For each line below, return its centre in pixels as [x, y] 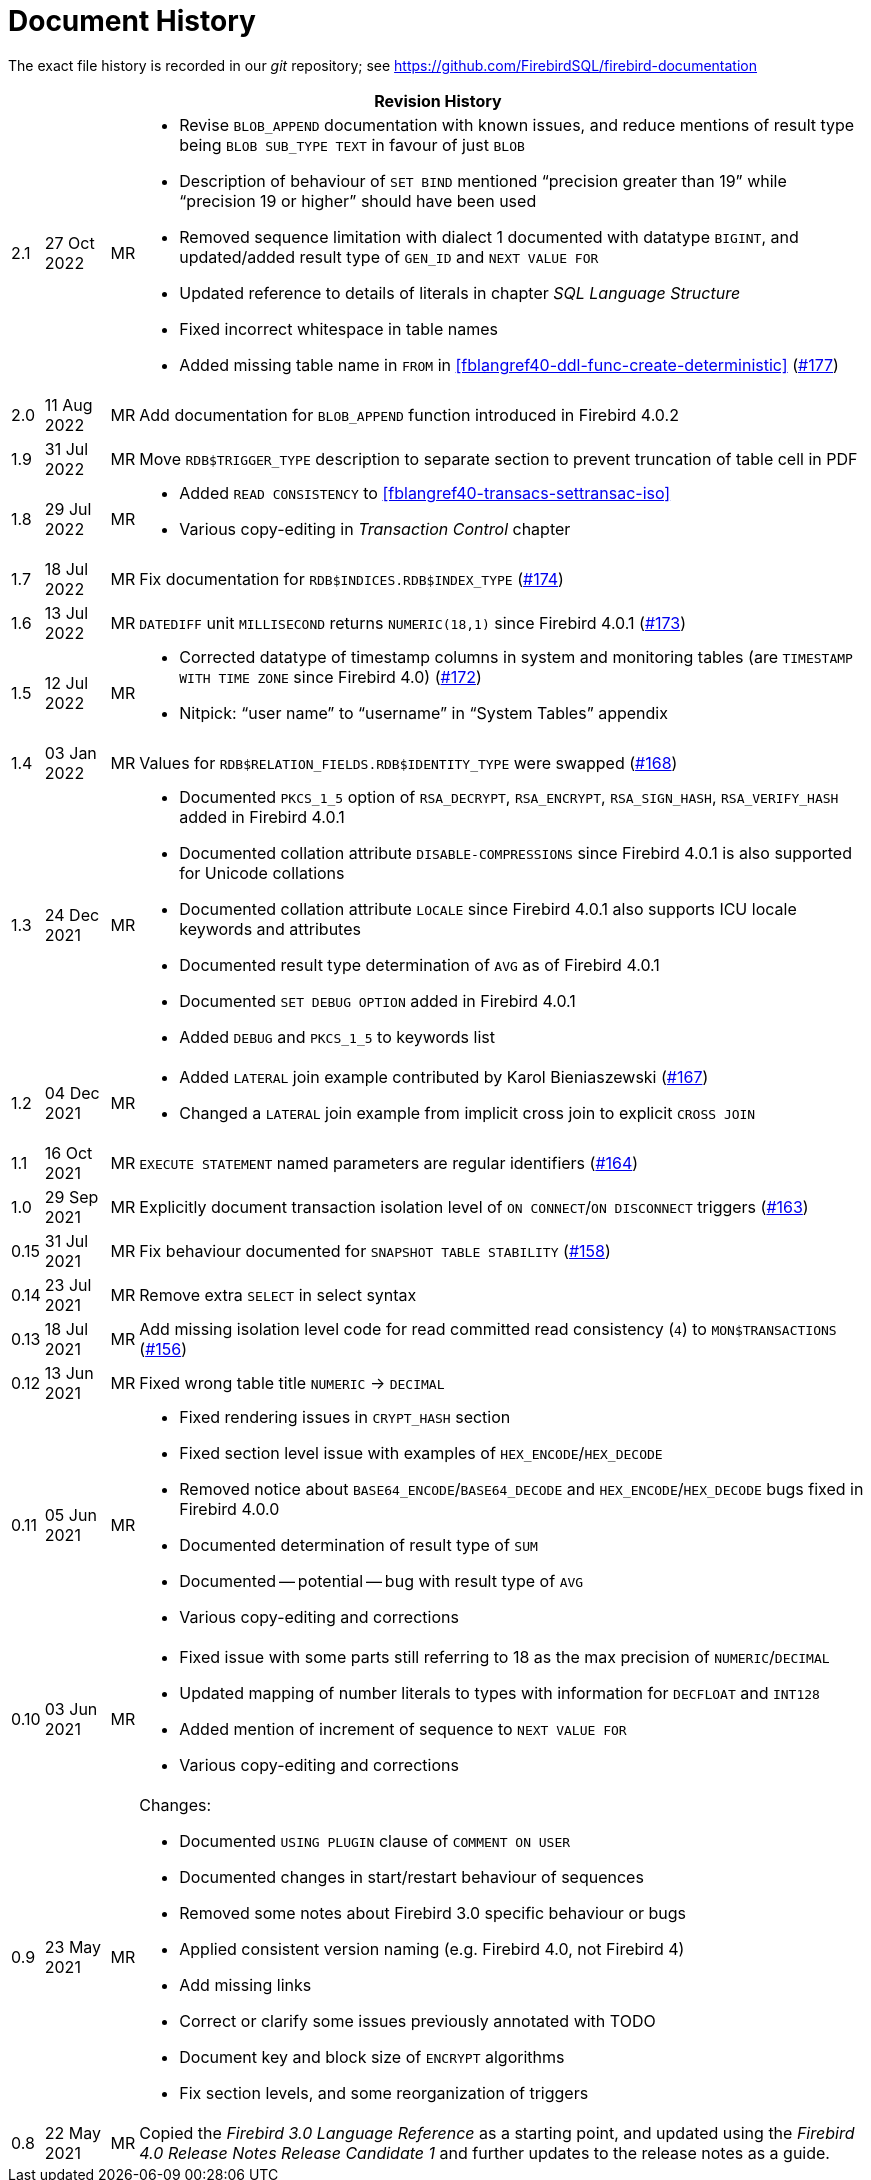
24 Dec [72, 914]
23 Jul [68, 1284]
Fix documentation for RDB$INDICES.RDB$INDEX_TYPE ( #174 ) [351, 578]
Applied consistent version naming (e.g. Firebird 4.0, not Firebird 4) [432, 1948]
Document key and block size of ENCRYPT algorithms [372, 2056]
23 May [73, 1946]
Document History [132, 21]
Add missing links [245, 1984]
